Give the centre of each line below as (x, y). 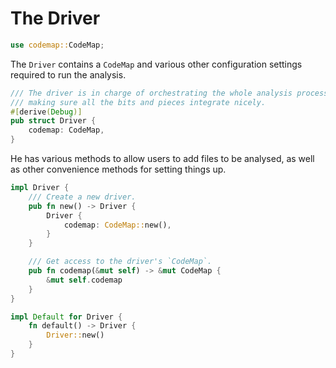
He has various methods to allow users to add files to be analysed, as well (162, 159)
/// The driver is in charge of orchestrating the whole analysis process (169, 93)
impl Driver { (40, 188)
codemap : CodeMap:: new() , (117, 225)
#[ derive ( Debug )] (46, 112)
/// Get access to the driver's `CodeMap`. (120, 262)
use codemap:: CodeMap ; (57, 45)
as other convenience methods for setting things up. (118, 169)
